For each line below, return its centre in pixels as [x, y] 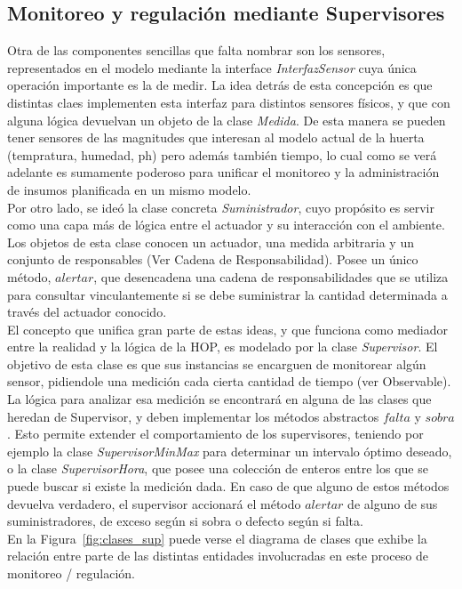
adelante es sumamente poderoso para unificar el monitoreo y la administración [223, 172]
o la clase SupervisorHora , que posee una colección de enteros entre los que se [218, 468]
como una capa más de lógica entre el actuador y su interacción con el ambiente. [226, 225]
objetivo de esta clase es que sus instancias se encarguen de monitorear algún [217, 363]
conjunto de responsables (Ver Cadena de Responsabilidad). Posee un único [213, 259]
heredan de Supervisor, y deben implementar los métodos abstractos [193, 416]
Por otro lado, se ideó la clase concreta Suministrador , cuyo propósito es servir [221, 207]
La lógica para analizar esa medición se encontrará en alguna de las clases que [219, 399]
